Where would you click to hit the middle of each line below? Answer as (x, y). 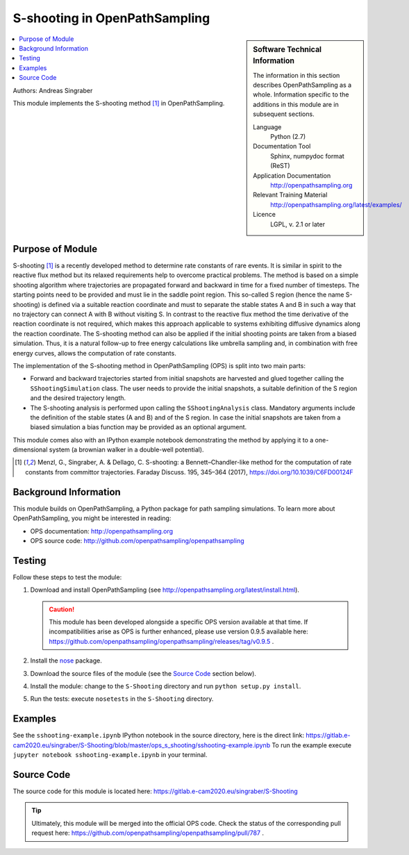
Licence (264, 215)
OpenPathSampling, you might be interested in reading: (92, 518)
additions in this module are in (296, 104)
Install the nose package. (66, 661)
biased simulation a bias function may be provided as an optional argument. (139, 427)
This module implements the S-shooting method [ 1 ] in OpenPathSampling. (119, 103)
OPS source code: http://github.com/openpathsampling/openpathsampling (137, 540)
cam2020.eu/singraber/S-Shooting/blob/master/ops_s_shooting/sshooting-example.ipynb (142, 745)
